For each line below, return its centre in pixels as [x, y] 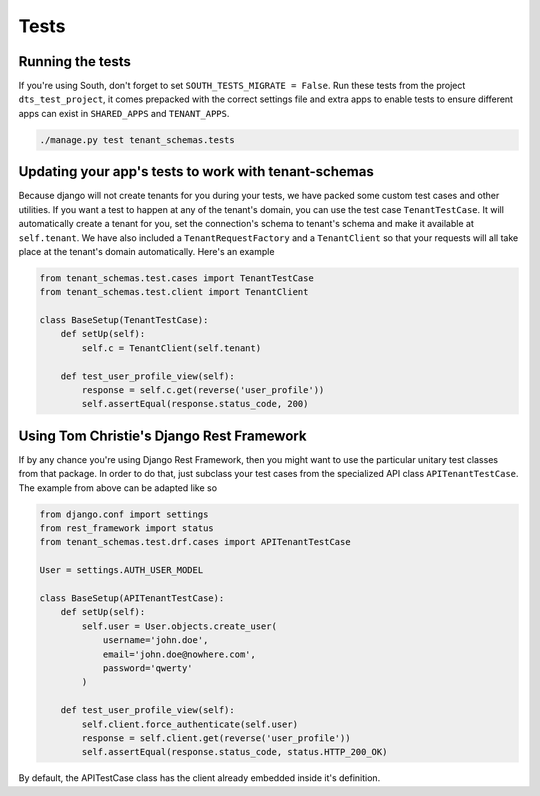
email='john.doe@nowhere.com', [179, 654]
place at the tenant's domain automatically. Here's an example [146, 251]
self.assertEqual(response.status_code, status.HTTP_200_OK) [234, 752]
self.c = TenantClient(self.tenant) [171, 348]
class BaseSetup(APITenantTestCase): [132, 598]
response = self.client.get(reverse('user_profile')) [216, 738]
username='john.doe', [155, 640]
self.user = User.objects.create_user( [179, 626]
